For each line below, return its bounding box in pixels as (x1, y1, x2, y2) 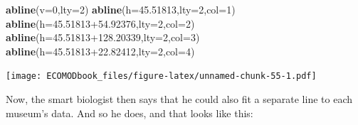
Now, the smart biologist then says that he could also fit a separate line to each (6, 92, 352, 107)
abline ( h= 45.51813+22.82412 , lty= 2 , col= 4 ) (6, 43, 195, 58)
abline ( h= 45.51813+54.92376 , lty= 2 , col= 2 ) (6, 16, 195, 31)
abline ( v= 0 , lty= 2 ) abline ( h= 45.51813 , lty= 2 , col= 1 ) (6, 2, 236, 16)
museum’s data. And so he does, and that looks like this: (6, 105, 253, 120)
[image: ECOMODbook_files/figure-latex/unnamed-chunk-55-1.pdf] (6, 71, 317, 82)
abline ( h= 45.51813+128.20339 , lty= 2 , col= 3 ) (6, 30, 200, 45)
